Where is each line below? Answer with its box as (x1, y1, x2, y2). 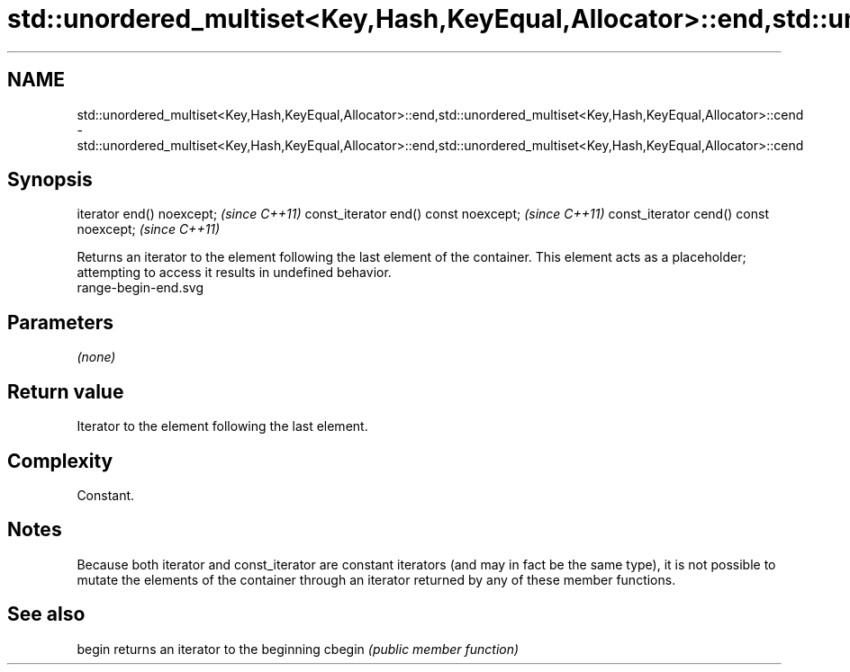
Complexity (7, 449, 113, 472)
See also (7, 603, 86, 626)
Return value (7, 380, 124, 403)
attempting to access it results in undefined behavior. (77, 264, 392, 281)
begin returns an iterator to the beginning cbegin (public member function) (77, 641, 520, 657)
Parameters (7, 310, 113, 334)
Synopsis (7, 168, 93, 192)
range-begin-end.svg (77, 280, 204, 296)
